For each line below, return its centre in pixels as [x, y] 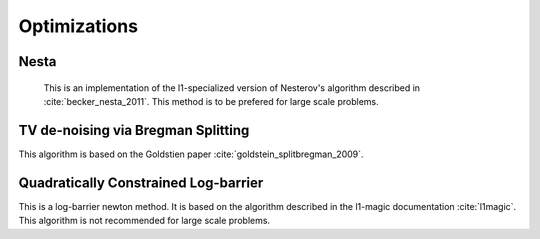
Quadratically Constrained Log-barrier [141, 182]
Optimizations [78, 26]
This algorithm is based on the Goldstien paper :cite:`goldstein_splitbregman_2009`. [191, 154]
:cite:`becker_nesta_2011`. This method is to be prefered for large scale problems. [211, 101]
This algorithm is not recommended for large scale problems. [144, 221]
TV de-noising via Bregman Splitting [134, 130]
